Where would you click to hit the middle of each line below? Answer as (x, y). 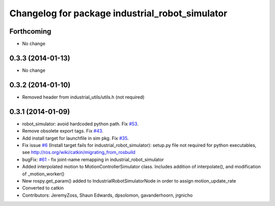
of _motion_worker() (43, 174)
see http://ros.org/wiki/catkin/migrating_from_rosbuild (79, 152)
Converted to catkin (43, 188)
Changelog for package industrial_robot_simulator (118, 13)
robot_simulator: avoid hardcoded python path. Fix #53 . (80, 124)
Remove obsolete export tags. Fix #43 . (63, 131)
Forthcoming (30, 31)
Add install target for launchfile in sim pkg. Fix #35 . (76, 138)
